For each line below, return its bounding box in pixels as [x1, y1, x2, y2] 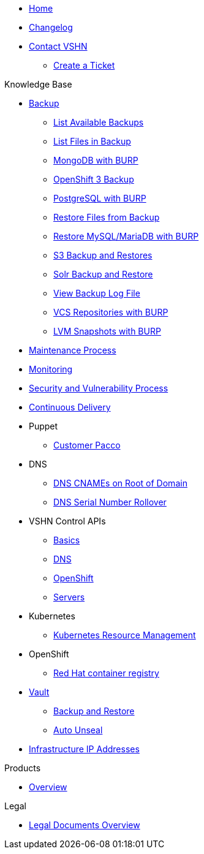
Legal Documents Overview [29, 820, 140, 830]
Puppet [29, 421, 58, 431]
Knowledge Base [4, 79, 72, 89]
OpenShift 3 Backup [53, 174, 134, 184]
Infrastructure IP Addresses [29, 744, 140, 754]
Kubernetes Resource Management [53, 630, 196, 640]
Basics [53, 535, 80, 545]
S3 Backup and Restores [53, 250, 153, 260]
